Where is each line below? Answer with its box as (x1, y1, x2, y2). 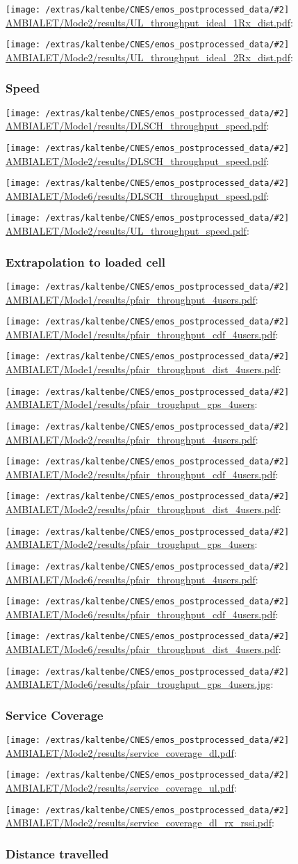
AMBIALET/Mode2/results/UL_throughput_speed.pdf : (6, 223, 249, 238)
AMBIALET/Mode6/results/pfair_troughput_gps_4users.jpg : (6, 677, 274, 691)
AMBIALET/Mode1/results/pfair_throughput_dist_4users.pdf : (6, 362, 281, 377)
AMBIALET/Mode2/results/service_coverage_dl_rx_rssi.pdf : (6, 815, 274, 830)
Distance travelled (6, 845, 109, 862)
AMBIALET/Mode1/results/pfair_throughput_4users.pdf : (6, 292, 258, 306)
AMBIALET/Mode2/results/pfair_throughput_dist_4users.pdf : (6, 502, 281, 517)
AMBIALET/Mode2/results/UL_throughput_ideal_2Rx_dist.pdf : (6, 49, 293, 64)
